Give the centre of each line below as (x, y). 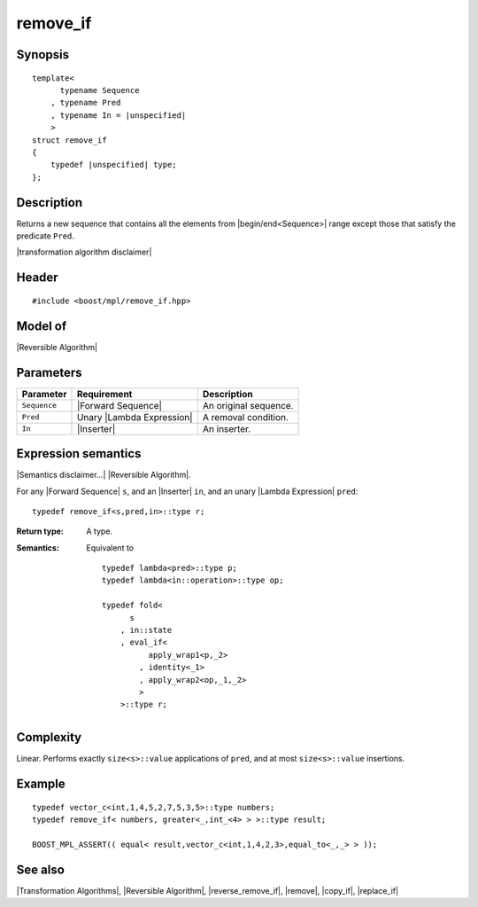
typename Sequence (100, 90)
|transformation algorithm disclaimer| (84, 252)
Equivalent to (110, 547)
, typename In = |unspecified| (118, 115)
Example (41, 784)
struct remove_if (69, 140)
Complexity (49, 737)
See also (41, 869)
